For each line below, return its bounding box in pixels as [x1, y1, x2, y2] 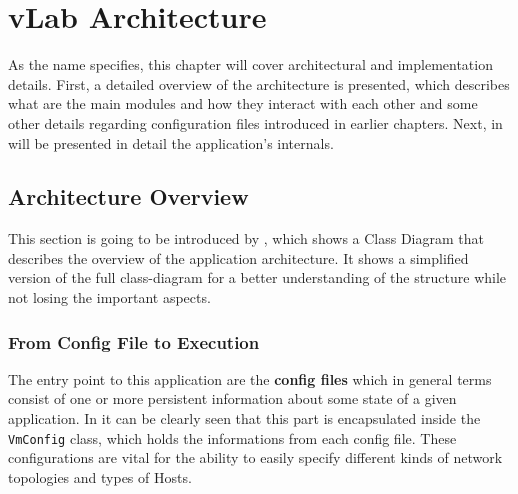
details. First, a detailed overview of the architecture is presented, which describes [8, 73, 510, 94]
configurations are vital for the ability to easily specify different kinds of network [8, 447, 503, 468]
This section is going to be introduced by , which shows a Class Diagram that [8, 228, 484, 249]
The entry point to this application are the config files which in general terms [8, 368, 492, 389]
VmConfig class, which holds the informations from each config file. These [8, 427, 457, 448]
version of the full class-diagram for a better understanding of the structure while [8, 267, 507, 288]
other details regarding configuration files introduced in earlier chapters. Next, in [8, 112, 503, 133]
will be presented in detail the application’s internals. [8, 132, 334, 153]
